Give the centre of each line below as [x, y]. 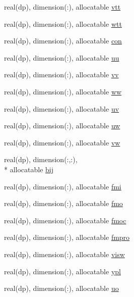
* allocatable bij [29, 169]
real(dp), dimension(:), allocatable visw [64, 254]
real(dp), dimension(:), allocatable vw [62, 142]
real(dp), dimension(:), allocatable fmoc [65, 220]
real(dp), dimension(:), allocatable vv [61, 75]
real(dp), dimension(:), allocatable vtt [62, 7]
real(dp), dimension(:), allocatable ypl [62, 271]
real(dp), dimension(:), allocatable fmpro [67, 237]
